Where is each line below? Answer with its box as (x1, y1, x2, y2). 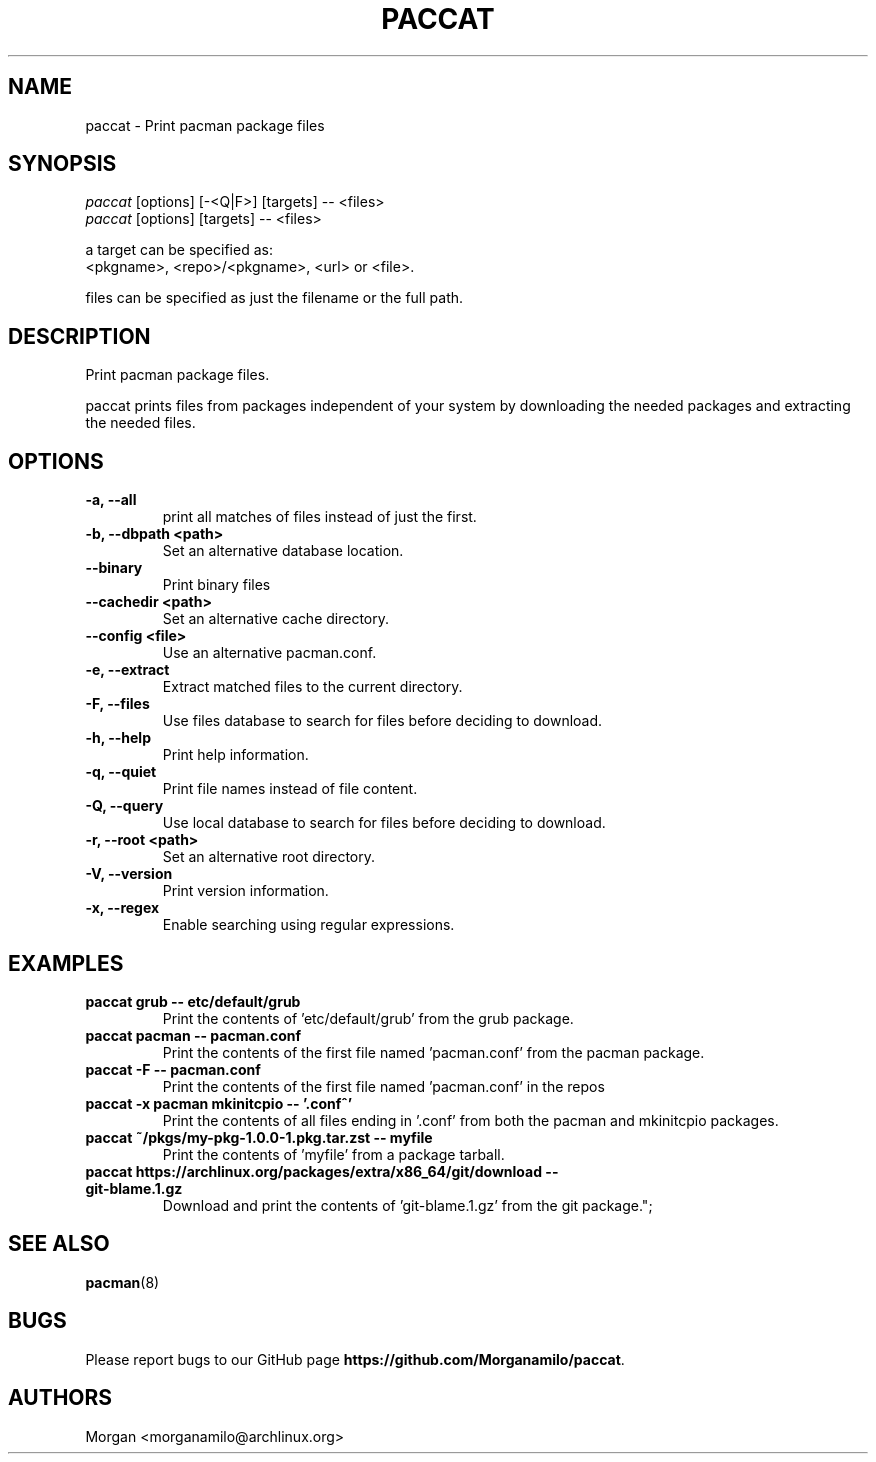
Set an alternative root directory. (162, 848, 375, 866)
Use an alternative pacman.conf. (162, 644, 377, 662)
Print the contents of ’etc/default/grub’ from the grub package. (162, 1009, 574, 1027)
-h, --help (85, 729, 151, 747)
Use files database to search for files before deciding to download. (162, 712, 603, 730)
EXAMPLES (8, 950, 124, 976)
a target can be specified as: (85, 241, 273, 259)
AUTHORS (8, 1385, 113, 1411)
